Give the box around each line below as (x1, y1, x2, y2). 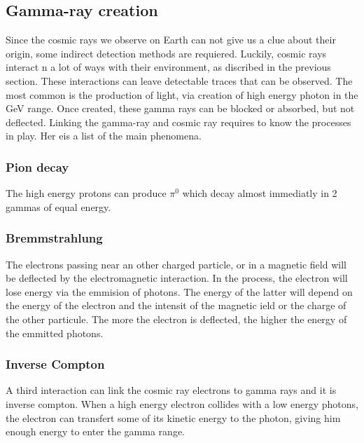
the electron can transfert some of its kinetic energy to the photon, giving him (6, 410, 341, 425)
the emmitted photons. (6, 325, 104, 340)
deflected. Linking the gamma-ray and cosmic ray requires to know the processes (6, 114, 351, 129)
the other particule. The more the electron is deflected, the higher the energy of (6, 311, 347, 326)
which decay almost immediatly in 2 (182, 186, 337, 200)
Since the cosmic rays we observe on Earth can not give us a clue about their (6, 32, 336, 47)
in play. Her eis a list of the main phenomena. (6, 128, 202, 143)
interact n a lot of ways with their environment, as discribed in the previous (6, 60, 331, 74)
